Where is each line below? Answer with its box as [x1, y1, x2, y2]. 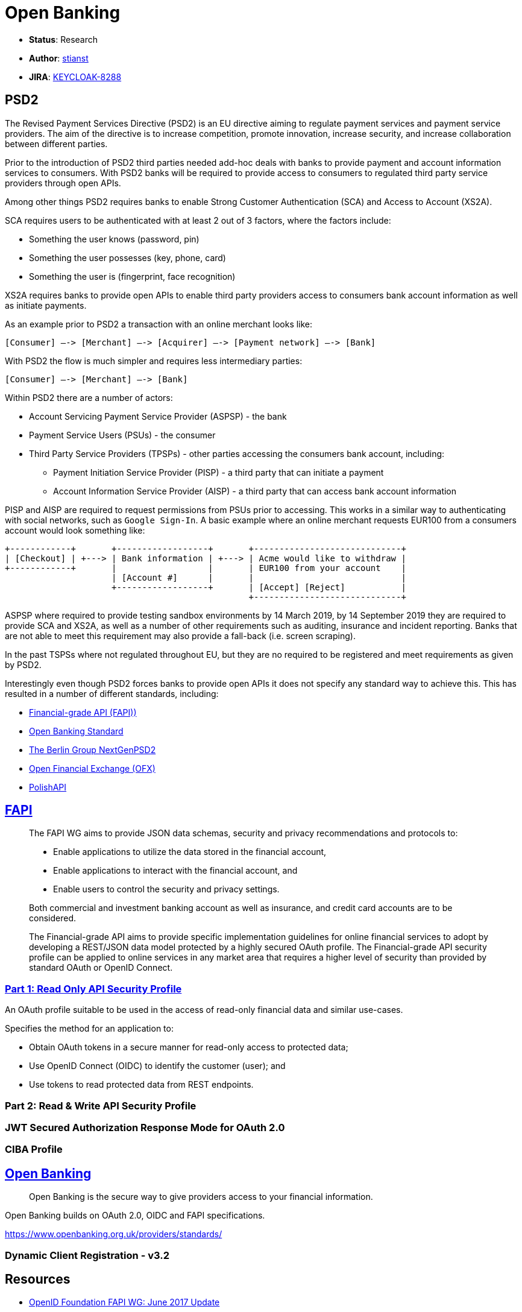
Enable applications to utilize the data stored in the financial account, [53, 847, 327, 857]
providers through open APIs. [5, 177, 121, 188]
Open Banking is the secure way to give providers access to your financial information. [29, 1191, 373, 1202]
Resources [5, 1271, 71, 1287]
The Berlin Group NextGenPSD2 [29, 744, 156, 755]
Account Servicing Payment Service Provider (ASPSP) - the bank [29, 411, 287, 421]
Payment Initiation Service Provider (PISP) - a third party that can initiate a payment [53, 467, 384, 478]
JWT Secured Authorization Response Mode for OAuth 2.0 [5, 1121, 285, 1134]
